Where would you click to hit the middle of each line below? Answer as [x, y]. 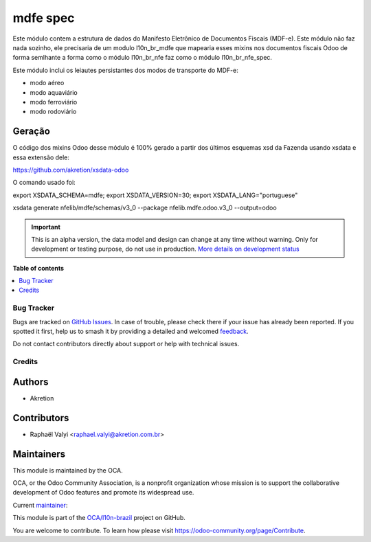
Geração [32, 132]
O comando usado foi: [44, 183]
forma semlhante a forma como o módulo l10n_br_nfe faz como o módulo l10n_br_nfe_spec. [143, 58]
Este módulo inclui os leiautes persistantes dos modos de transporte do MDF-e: [125, 70]
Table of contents [38, 268]
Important [46, 227]
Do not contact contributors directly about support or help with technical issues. [126, 344]
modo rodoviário [53, 112]
